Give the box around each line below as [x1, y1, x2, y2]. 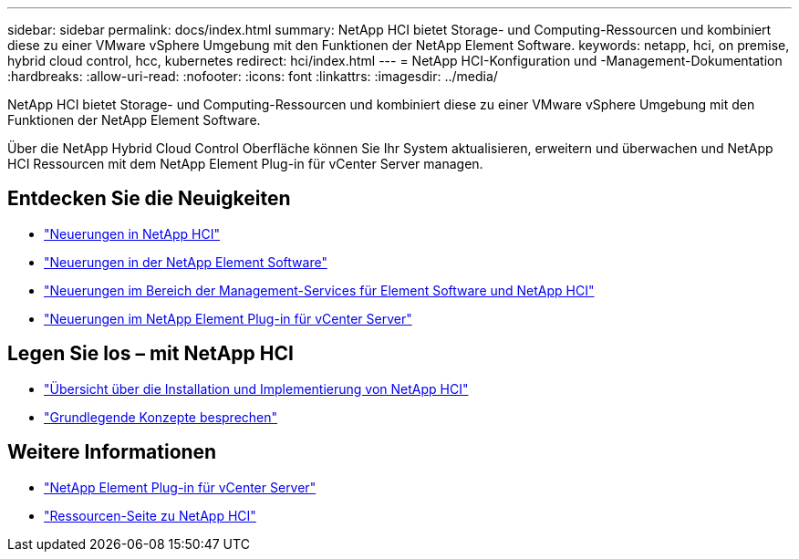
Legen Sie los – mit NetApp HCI [7, 342, 294, 366]
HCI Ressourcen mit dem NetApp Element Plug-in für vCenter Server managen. [7, 156, 483, 171]
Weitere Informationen [7, 440, 217, 464]
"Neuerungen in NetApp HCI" [44, 225, 220, 242]
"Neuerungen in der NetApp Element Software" [44, 254, 327, 270]
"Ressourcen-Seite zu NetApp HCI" [44, 507, 256, 523]
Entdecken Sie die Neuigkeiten [7, 187, 291, 211]
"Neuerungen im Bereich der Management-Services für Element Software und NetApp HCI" [44, 282, 595, 298]
